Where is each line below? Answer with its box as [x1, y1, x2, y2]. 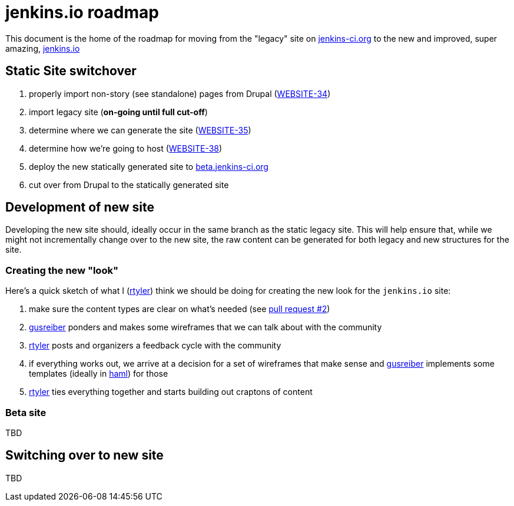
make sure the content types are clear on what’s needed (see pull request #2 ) [29, 304, 330, 314]
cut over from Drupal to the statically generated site [29, 179, 229, 190]
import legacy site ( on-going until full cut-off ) [29, 106, 208, 117]
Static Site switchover [5, 63, 137, 79]
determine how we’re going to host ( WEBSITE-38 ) [29, 143, 223, 153]
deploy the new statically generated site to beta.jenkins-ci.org [29, 161, 268, 172]
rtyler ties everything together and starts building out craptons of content [29, 387, 313, 397]
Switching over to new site [5, 448, 164, 463]
